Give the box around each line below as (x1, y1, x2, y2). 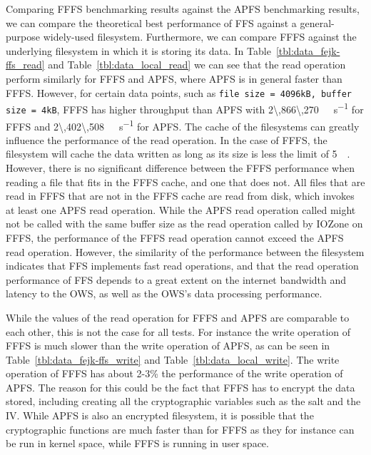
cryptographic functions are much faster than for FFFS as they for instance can (6, 421, 355, 436)
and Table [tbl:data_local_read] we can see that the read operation (48, 57, 346, 72)
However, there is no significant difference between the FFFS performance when (6, 160, 355, 175)
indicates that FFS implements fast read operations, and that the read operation (6, 258, 359, 273)
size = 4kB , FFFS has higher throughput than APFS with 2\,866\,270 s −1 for (6, 100, 364, 116)
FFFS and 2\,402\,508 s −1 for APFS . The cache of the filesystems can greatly (6, 116, 360, 133)
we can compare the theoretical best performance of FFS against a (6, 15, 297, 30)
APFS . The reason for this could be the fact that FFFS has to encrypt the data (6, 379, 355, 394)
